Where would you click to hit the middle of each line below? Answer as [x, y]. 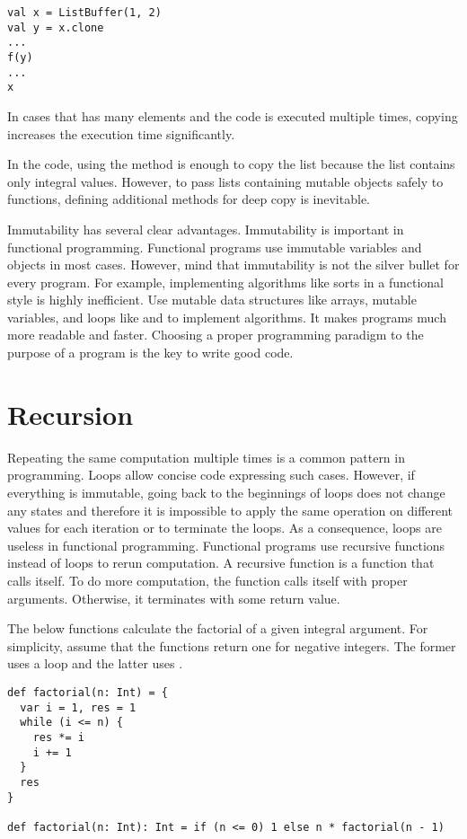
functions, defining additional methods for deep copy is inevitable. [189, 199]
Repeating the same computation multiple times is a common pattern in [206, 457]
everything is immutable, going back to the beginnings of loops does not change [226, 492]
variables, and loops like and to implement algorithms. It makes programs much [227, 317]
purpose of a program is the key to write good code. [150, 353]
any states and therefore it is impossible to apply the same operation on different [230, 510]
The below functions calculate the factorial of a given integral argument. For [218, 628]
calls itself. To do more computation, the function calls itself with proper [207, 580]
